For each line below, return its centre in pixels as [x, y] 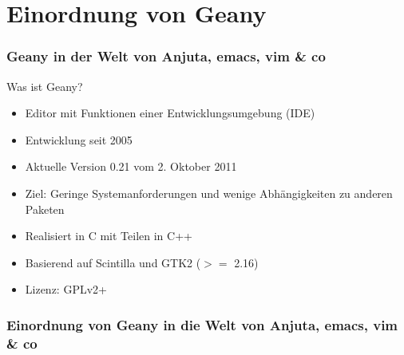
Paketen [45, 209]
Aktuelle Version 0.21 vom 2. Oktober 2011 [131, 166]
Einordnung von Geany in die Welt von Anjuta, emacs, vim [202, 324]
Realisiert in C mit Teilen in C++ [109, 236]
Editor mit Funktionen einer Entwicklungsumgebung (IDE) [170, 113]
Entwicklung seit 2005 [79, 139]
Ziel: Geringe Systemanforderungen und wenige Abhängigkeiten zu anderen [209, 193]
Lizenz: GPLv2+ [66, 289]
